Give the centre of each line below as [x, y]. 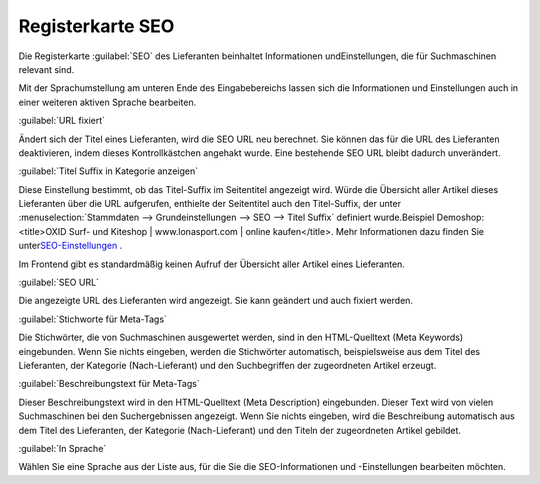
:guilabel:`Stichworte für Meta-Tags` [92, 319]
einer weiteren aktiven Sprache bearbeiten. [107, 102]
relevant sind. [46, 69]
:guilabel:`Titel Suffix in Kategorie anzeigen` [108, 171]
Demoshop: [460, 217]
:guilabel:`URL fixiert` [61, 121]
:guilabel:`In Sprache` [62, 448]
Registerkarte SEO [96, 26]
